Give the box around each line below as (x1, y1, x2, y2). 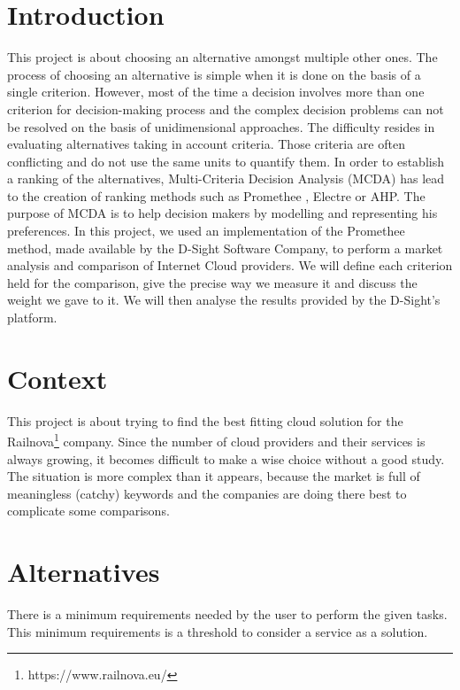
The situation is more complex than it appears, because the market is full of (7, 467, 420, 485)
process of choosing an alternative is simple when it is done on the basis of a (7, 65, 421, 83)
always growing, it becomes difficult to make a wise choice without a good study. (7, 449, 445, 468)
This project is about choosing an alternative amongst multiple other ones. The (7, 48, 438, 66)
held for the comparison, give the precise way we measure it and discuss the (7, 273, 418, 291)
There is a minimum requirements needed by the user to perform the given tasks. (7, 605, 448, 624)
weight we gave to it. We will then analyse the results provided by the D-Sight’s (7, 291, 441, 309)
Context (7, 360, 108, 396)
